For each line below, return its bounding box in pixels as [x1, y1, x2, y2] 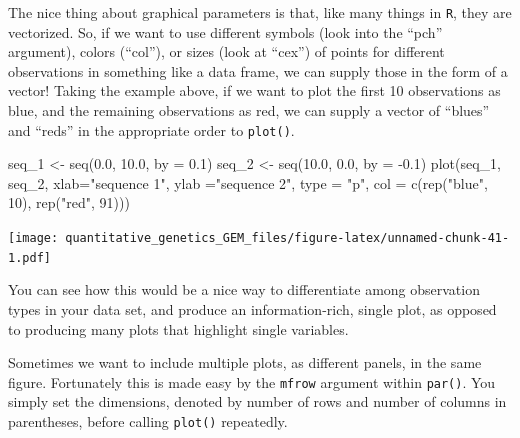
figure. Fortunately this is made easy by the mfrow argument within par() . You [8, 371, 496, 392]
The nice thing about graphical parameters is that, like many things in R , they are [8, 2, 512, 22]
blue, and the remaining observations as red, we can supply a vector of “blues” [8, 100, 490, 121]
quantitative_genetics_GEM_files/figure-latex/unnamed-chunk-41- [65, 231, 510, 246]
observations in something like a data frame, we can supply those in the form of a [8, 60, 508, 81]
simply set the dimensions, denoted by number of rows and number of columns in [8, 391, 507, 412]
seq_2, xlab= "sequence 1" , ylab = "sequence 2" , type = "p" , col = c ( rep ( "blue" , [8, 172, 488, 193]
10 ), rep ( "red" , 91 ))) [8, 192, 130, 213]
